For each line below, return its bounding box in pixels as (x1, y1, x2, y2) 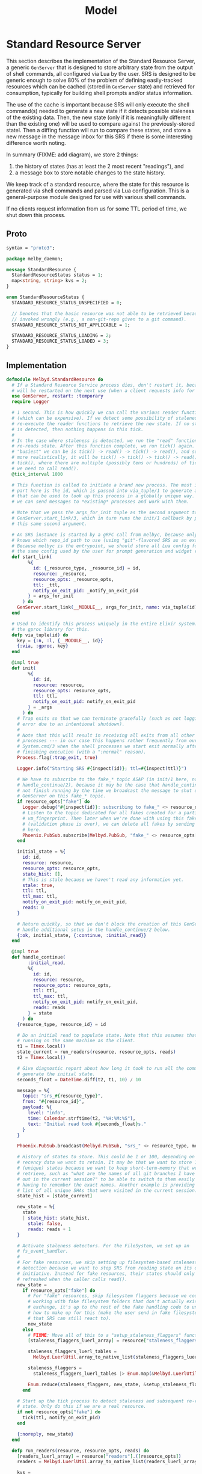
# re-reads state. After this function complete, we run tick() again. (11, 443, 195, 449)
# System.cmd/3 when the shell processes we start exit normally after (17, 743, 200, 749)
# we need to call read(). (11, 465, 79, 471)
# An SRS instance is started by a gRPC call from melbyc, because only (11, 532, 198, 538)
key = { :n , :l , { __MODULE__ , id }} (17, 637, 103, 643)
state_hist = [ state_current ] (17, 1193, 93, 1199)
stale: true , (22, 882, 55, 888)
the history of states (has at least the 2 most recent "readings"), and (14, 162, 185, 170)
